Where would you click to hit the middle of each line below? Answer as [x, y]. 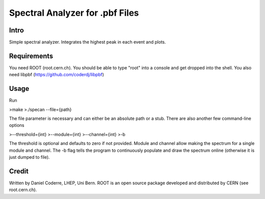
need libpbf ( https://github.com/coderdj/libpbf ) [56, 75]
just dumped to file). [29, 157]
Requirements [31, 56]
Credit [19, 171]
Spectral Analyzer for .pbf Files [74, 13]
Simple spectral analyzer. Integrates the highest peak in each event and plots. [88, 42]
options [17, 125]
